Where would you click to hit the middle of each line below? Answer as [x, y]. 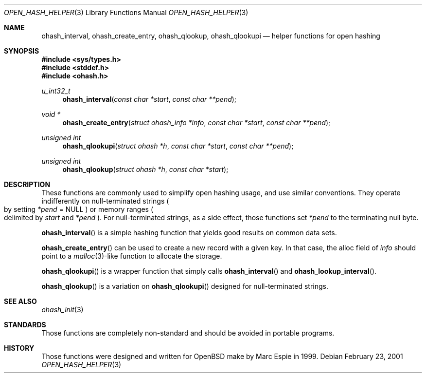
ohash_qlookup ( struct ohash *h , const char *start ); [145, 169]
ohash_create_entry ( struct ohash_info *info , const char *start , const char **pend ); [196, 123]
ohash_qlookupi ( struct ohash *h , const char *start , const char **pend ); [178, 146]
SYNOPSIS [22, 51]
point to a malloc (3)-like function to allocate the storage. [132, 256]
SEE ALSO [20, 301]
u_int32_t [56, 91]
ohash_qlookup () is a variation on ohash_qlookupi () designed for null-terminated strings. [185, 286]
